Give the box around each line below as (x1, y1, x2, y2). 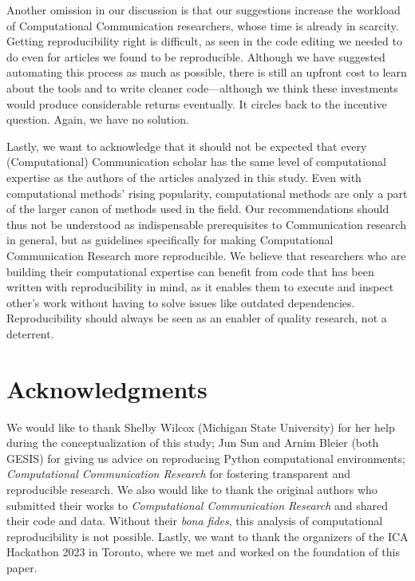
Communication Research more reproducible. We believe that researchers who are (6, 247, 406, 263)
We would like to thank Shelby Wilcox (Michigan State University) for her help (6, 418, 395, 435)
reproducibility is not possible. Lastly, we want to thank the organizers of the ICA (6, 528, 409, 544)
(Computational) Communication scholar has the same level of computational (6, 153, 386, 170)
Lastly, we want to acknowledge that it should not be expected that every (6, 137, 367, 154)
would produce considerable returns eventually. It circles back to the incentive (6, 95, 387, 112)
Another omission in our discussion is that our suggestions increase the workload (6, 2, 401, 18)
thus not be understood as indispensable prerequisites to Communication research (6, 215, 406, 232)
